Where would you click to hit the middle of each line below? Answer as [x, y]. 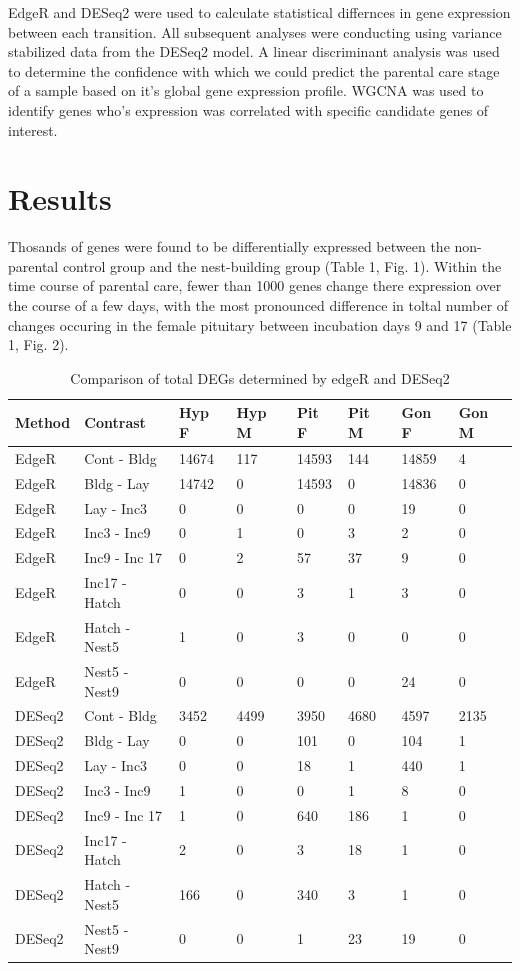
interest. [33, 129]
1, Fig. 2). [38, 344]
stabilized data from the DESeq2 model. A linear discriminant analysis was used [254, 51]
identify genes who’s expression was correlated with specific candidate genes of [248, 109]
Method [43, 422]
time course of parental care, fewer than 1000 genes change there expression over [255, 285]
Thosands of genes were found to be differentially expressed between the [229, 246]
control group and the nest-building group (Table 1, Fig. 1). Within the [282, 265]
